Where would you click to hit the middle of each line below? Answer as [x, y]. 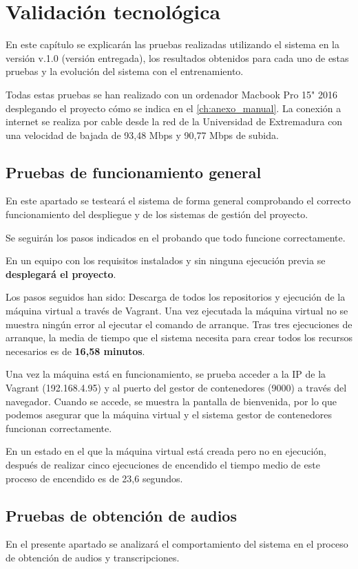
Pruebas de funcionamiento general [134, 172]
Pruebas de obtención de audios [121, 515]
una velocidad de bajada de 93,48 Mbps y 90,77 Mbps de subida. [142, 135]
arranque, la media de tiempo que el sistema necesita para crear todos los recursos [179, 337]
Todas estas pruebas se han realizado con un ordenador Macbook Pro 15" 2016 [172, 94]
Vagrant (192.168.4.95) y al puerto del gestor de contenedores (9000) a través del [176, 388]
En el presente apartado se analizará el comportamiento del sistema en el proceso [177, 544]
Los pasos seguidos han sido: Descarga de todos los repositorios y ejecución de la [176, 297]
